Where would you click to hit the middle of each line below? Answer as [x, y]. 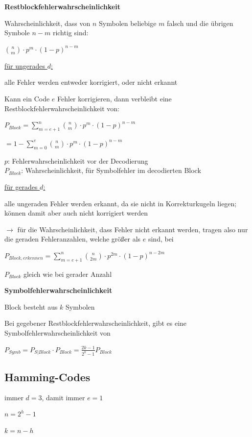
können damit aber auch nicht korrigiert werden [76, 213]
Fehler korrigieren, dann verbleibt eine [115, 98]
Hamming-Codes [47, 376]
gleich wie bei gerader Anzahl [68, 274]
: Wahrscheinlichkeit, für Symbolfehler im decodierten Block [111, 170]
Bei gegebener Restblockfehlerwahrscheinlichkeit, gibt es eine [96, 323]
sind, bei [161, 239]
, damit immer [63, 397]
